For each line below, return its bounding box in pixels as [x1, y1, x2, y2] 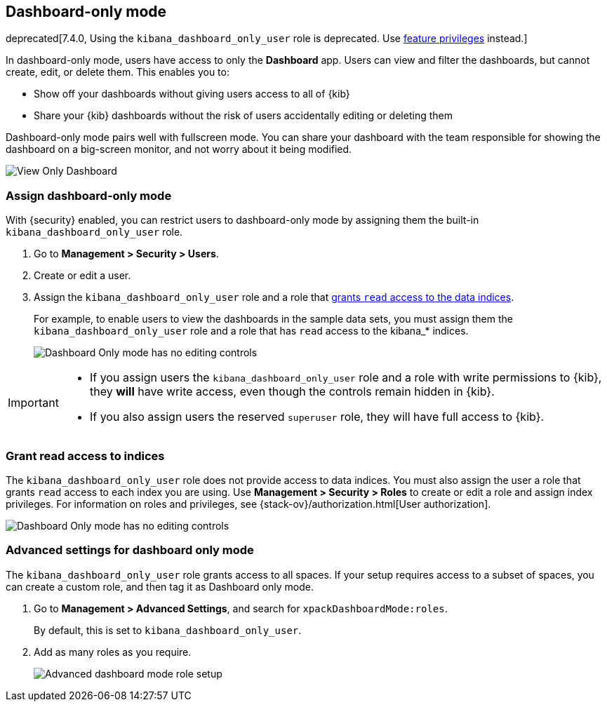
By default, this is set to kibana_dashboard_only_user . [34, 624, 302, 636]
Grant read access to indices [6, 448, 165, 463]
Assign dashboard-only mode [6, 188, 172, 203]
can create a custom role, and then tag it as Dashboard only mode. [6, 580, 314, 593]
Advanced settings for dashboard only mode [6, 543, 254, 558]
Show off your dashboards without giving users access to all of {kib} [34, 88, 350, 100]
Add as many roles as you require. [34, 645, 192, 658]
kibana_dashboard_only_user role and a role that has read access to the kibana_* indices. [34, 325, 469, 337]
